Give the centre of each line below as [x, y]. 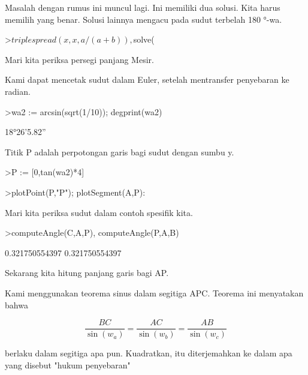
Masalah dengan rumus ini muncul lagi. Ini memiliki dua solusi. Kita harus [143, 7]
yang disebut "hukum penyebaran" [68, 364]
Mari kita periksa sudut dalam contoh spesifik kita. [99, 212]
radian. [18, 91]
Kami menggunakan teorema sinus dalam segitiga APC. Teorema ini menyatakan [154, 292]
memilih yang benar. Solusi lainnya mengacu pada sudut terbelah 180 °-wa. [144, 19]
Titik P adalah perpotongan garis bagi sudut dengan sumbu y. [120, 151]
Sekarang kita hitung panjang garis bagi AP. [87, 273]
